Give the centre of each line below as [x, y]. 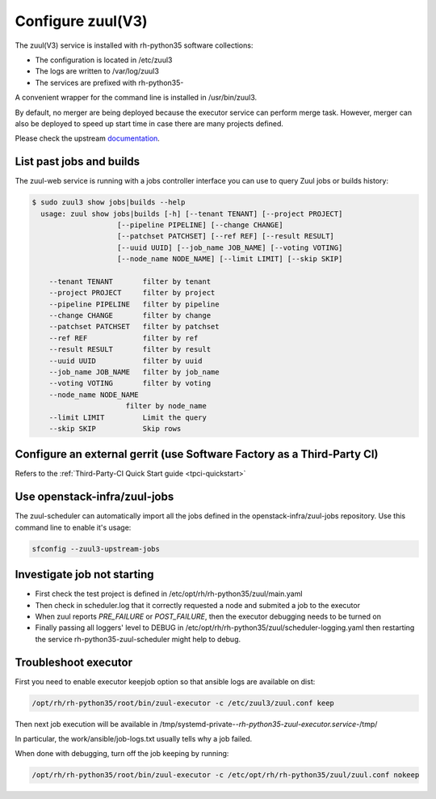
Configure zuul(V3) [82, 21]
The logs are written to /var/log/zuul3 [97, 71]
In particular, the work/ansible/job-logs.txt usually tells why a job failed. [134, 739]
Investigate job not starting [84, 575]
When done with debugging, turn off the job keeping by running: [122, 754]
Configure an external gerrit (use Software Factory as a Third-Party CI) [197, 454]
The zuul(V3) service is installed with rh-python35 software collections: [134, 45]
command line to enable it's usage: [73, 527]
